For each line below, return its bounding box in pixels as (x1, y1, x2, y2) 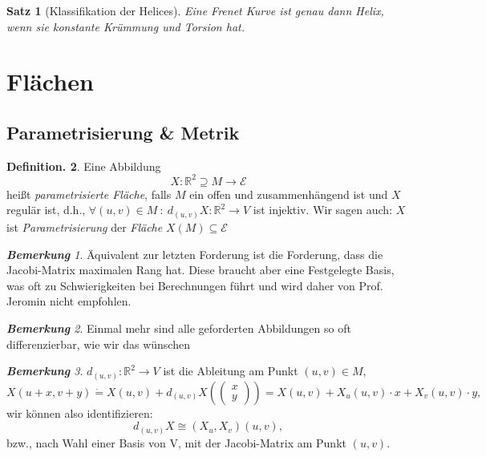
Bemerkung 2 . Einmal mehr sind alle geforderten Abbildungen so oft (6, 319, 351, 336)
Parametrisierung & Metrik (6, 119, 240, 144)
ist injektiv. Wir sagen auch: (253, 201, 393, 218)
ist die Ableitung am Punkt (163, 362, 298, 379)
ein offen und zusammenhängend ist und (189, 185, 388, 202)
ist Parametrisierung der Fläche (6, 218, 163, 235)
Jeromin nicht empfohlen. (6, 293, 132, 309)
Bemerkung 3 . (6, 362, 83, 379)
